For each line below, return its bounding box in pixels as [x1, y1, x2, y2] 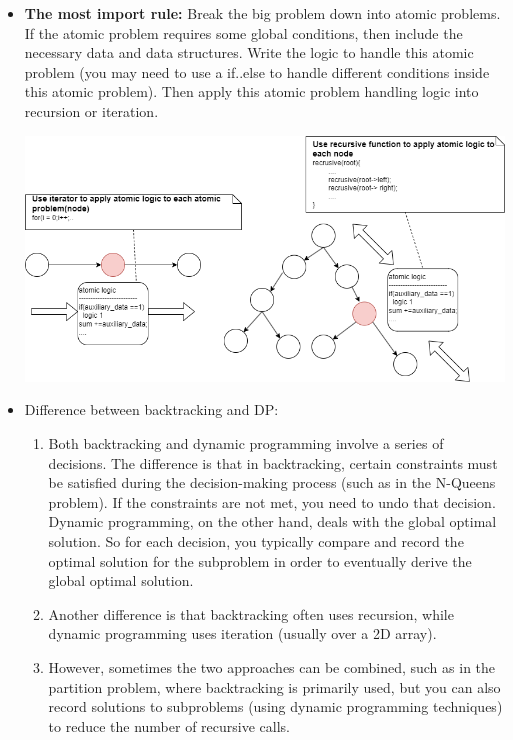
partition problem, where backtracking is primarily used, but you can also [48, 676, 501, 697]
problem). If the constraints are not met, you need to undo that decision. [48, 491, 496, 512]
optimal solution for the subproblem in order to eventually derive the [48, 550, 472, 571]
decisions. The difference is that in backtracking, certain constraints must [48, 452, 498, 473]
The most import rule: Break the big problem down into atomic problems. [24, 3, 501, 23]
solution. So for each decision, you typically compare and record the [48, 530, 464, 551]
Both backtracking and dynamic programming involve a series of [48, 432, 444, 453]
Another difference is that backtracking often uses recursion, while [48, 603, 454, 624]
